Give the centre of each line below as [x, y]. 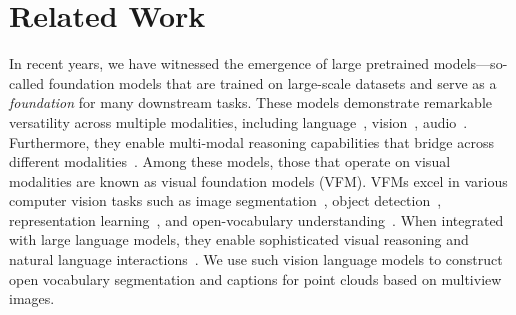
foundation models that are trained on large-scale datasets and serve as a [272, 82]
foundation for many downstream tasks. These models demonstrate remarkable [251, 102]
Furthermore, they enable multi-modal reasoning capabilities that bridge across [251, 141]
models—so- [470, 63]
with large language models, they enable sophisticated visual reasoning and [239, 239]
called [26, 82]
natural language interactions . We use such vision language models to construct [256, 259]
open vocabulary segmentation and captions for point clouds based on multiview [255, 278]
